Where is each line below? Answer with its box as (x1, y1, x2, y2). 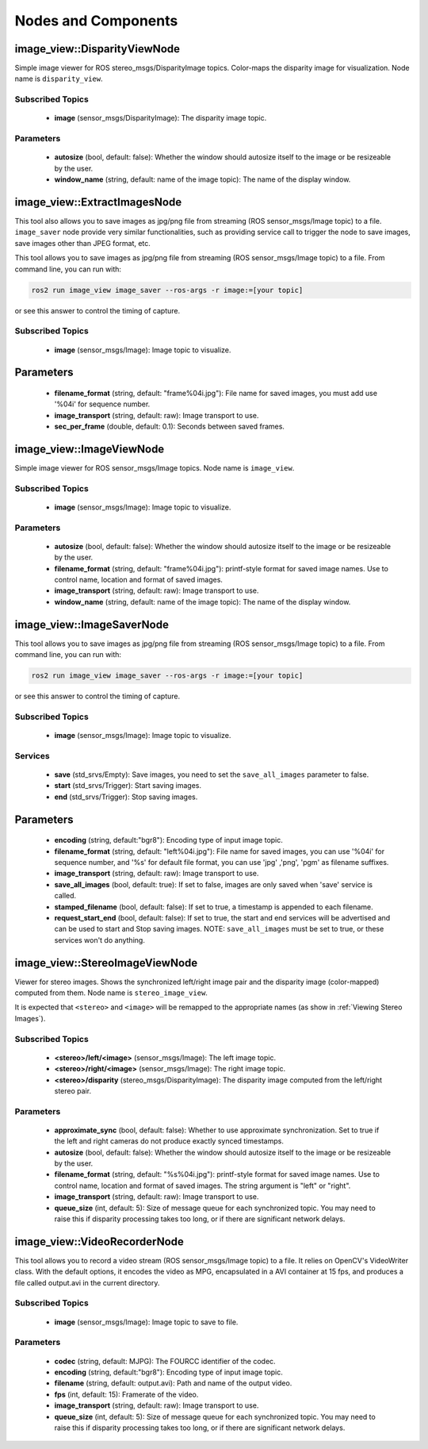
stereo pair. (54, 1086, 91, 1095)
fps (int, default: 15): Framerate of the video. (54, 1389, 199, 1399)
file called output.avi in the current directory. (14, 1278, 160, 1287)
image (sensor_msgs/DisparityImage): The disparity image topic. (54, 113, 267, 123)
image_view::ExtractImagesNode (14, 195, 182, 209)
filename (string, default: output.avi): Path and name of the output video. (54, 1378, 292, 1388)
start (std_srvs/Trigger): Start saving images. (54, 781, 202, 790)
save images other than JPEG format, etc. (14, 238, 151, 248)
